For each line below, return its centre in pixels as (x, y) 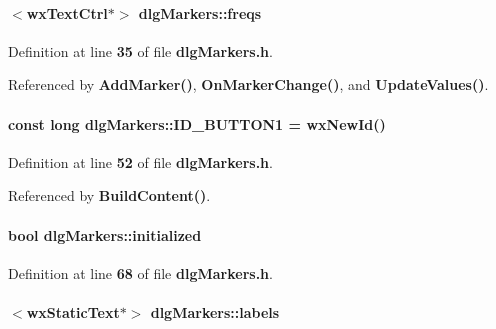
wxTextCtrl (67, 12)
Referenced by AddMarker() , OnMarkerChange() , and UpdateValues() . (248, 84)
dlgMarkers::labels (215, 311)
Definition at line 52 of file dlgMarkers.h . (140, 161)
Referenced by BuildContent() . (109, 195)
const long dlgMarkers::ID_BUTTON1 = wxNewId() (197, 123)
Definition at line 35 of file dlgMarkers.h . (140, 50)
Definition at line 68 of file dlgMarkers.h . (140, 272)
